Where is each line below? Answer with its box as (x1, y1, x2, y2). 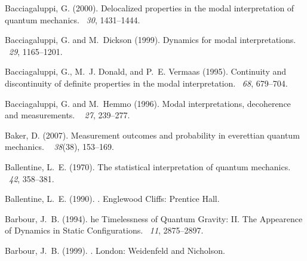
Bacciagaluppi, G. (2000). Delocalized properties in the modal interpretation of (5, 2, 294, 14)
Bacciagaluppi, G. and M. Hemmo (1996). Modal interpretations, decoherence (5, 97, 291, 109)
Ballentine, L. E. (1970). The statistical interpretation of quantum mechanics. (5, 160, 291, 173)
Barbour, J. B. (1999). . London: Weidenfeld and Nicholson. (5, 244, 225, 256)
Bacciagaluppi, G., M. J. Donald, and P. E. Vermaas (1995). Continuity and (5, 65, 287, 78)
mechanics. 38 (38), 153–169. (5, 140, 114, 153)
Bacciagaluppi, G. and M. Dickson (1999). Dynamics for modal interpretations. (5, 33, 296, 46)
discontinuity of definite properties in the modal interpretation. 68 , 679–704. (5, 76, 288, 89)
